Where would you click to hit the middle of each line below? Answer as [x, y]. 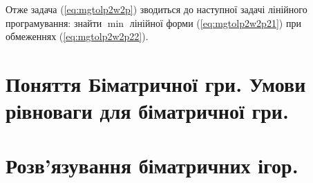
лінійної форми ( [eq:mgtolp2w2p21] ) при [215, 22]
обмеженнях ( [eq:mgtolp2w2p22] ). [77, 36]
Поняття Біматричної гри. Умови [156, 83]
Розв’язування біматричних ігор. [152, 165]
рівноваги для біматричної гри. [147, 111]
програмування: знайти [54, 22]
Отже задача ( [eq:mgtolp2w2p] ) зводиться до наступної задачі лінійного [156, 9]
